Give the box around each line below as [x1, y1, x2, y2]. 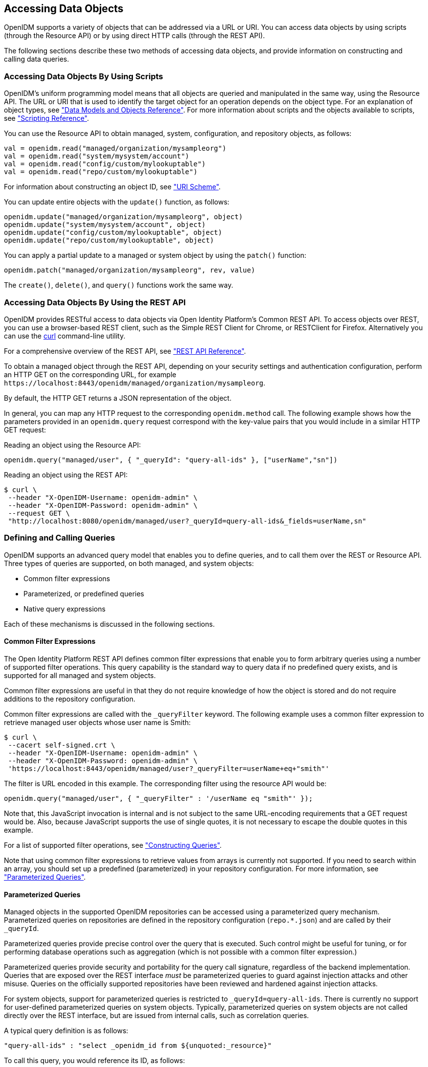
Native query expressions [23, 604, 106, 613]
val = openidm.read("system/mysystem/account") [4, 152, 190, 160]
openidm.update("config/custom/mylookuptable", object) [4, 228, 222, 237]
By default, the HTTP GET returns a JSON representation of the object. [4, 393, 232, 402]
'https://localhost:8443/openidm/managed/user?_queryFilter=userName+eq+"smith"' [8, 764, 329, 772]
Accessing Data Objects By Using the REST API [4, 297, 186, 307]
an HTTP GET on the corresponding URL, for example [4, 370, 176, 379]
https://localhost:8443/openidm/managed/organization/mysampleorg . [4, 378, 266, 387]
